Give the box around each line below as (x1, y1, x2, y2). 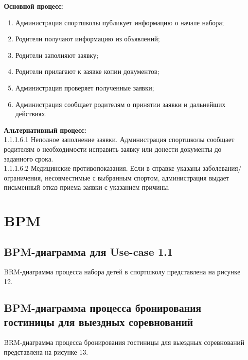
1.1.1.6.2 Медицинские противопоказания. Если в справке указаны (4, 163, 200, 173)
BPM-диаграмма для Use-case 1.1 (4, 244, 173, 259)
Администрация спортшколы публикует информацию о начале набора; (15, 17, 224, 27)
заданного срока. (4, 153, 53, 163)
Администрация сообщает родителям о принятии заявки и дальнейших (15, 99, 226, 109)
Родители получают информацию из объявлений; (15, 34, 160, 44)
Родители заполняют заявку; (15, 50, 99, 60)
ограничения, (4, 172, 43, 182)
